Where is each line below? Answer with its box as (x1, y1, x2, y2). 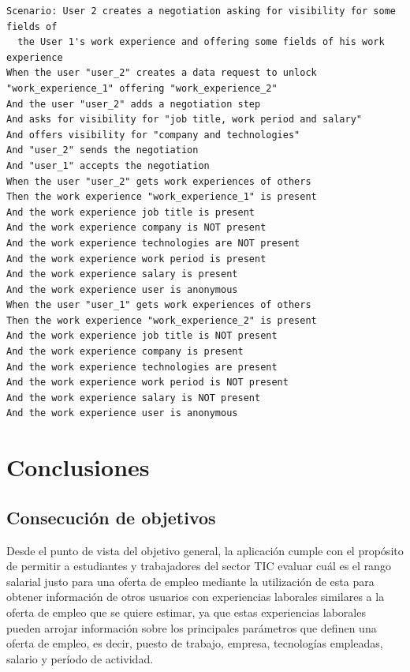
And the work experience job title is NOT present (6, 330, 278, 342)
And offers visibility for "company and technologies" (6, 129, 300, 141)
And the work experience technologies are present (6, 361, 278, 373)
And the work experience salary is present (6, 268, 238, 280)
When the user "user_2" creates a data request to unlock (6, 67, 317, 79)
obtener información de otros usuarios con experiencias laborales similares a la (6, 588, 385, 605)
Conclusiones (6, 451, 150, 483)
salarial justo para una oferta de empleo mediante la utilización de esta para (6, 573, 375, 589)
